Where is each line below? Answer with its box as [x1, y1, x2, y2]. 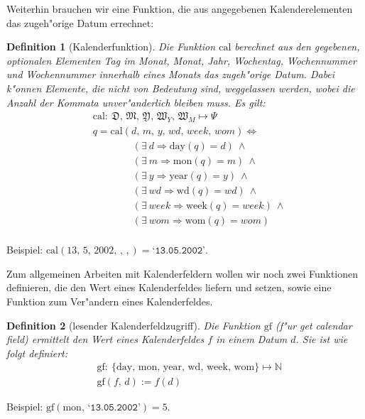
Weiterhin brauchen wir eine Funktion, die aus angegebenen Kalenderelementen [6, 1, 353, 16]
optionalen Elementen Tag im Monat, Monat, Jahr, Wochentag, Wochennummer [6, 53, 356, 67]
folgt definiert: [6, 345, 68, 360]
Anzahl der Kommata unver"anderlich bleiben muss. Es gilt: [6, 94, 266, 109]
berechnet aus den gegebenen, [234, 39, 360, 54]
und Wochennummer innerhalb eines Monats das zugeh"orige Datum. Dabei [6, 67, 335, 82]
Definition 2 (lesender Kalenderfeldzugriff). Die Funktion [6, 317, 261, 332]
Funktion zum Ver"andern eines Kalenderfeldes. [6, 294, 213, 309]
